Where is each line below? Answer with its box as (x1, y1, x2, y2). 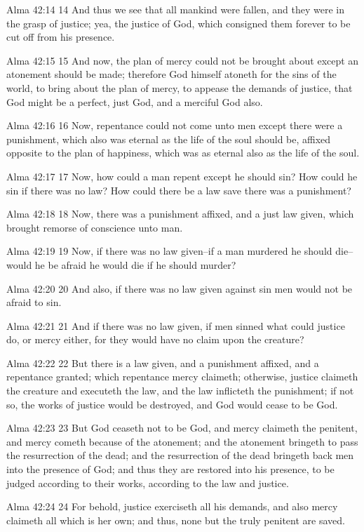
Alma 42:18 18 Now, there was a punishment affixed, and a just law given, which (6, 206, 354, 221)
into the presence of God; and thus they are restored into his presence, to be (6, 462, 335, 477)
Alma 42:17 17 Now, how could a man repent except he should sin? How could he (6, 168, 358, 183)
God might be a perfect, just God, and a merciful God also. (6, 94, 263, 109)
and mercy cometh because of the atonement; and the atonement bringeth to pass (6, 434, 358, 448)
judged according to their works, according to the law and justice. (6, 475, 289, 490)
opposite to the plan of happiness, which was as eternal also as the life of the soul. (6, 145, 360, 160)
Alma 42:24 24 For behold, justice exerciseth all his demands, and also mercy (6, 499, 338, 514)
